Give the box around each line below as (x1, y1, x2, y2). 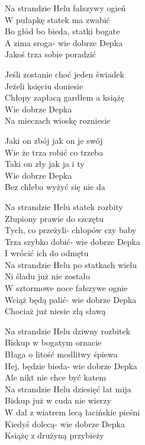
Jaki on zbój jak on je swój (5, 134, 103, 146)
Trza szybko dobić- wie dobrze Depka (5, 235, 140, 247)
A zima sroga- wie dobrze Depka (5, 36, 123, 49)
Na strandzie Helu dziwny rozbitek (5, 324, 131, 337)
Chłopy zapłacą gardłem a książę (5, 91, 125, 104)
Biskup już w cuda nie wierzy (5, 394, 111, 407)
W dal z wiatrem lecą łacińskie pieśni (5, 406, 140, 418)
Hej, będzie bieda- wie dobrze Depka (5, 359, 137, 372)
